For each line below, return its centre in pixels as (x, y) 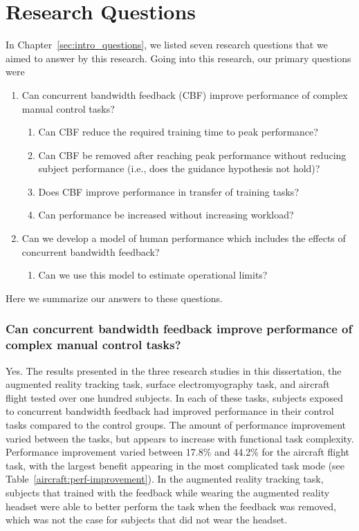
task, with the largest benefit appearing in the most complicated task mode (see (175, 465)
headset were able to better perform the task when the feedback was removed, (171, 506)
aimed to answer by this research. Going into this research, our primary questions (178, 58)
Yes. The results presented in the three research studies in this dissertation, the (174, 370)
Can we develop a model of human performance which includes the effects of (184, 238)
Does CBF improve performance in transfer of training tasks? (168, 191)
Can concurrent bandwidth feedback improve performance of (179, 329)
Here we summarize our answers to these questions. (114, 298)
